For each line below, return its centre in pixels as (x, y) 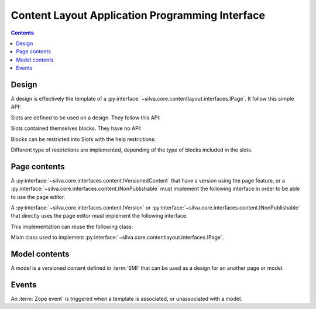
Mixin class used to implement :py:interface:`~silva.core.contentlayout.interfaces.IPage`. (117, 238)
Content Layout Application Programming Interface (138, 15)
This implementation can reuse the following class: (72, 226)
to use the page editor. (38, 197)
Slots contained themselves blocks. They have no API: (76, 128)
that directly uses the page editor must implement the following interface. (99, 216)
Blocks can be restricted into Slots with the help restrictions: (83, 139)
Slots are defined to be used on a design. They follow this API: (86, 118)
